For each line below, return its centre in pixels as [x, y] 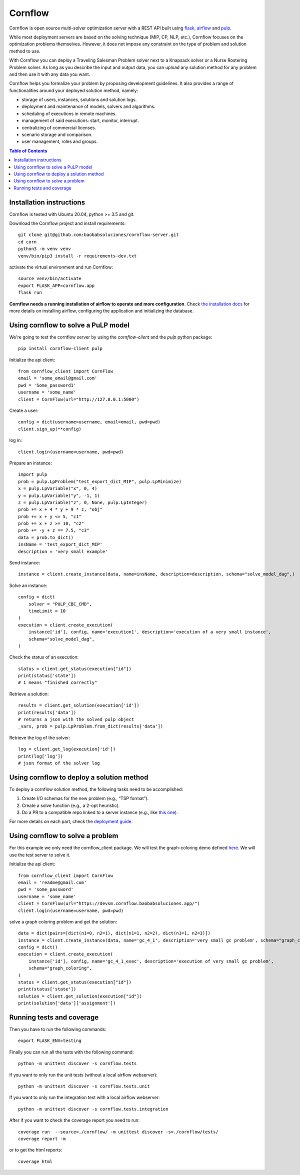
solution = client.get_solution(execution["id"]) [80, 996]
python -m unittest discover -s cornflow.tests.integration [93, 1109]
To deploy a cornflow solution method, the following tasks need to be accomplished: [96, 789]
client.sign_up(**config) [50, 429]
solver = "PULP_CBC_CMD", [60, 604]
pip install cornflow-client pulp [60, 348]
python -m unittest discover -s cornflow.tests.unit [84, 1086]
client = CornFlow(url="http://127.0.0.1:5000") [79, 399]
